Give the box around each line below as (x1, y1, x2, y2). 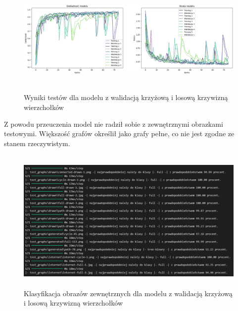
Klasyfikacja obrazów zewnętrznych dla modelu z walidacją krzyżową (24, 288, 233, 298)
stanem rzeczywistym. (4, 138, 70, 148)
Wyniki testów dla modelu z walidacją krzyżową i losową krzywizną (24, 92, 228, 103)
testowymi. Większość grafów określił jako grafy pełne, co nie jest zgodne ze (4, 128, 235, 139)
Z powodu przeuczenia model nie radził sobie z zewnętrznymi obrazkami (4, 118, 223, 129)
